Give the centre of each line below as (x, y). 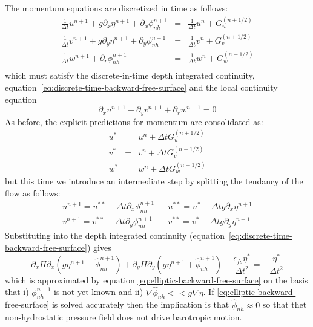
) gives (99, 247)
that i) (17, 292)
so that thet (285, 304)
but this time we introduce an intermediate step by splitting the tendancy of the (154, 181)
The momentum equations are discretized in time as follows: (117, 8)
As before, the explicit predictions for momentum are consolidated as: (134, 121)
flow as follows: (33, 193)
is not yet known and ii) (99, 292)
